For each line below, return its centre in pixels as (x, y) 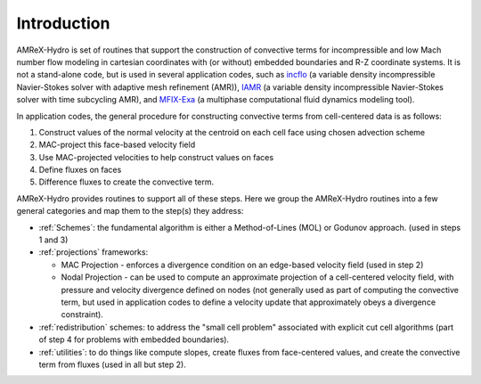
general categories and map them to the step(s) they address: (130, 211)
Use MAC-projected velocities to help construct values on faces (156, 157)
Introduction (63, 23)
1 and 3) (53, 240)
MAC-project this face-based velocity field (117, 145)
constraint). (82, 315)
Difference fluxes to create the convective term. (126, 182)
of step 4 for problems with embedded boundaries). (134, 339)
